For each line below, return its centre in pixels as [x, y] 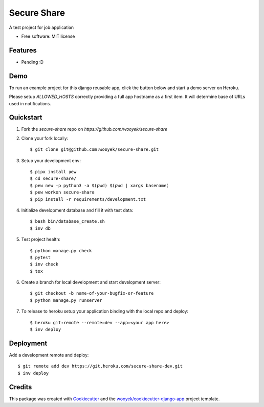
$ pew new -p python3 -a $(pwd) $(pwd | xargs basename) [100, 185]
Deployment [28, 343]
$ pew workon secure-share [62, 192]
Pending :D [33, 62]
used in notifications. [30, 103]
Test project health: [41, 239]
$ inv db [40, 228]
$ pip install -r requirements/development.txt [88, 199]
